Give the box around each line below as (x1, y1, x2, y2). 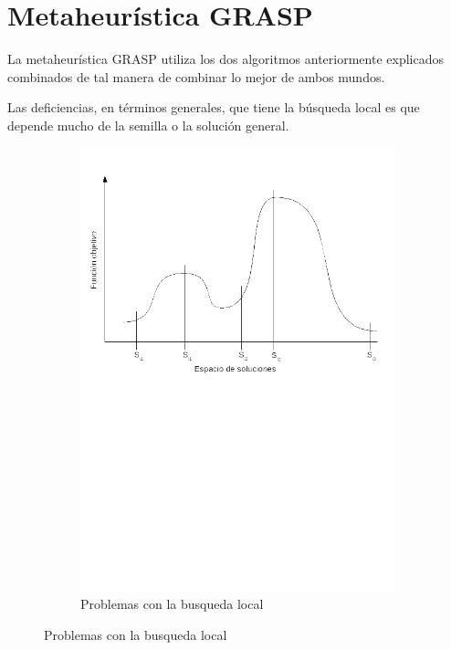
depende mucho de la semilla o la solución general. (7, 115, 289, 134)
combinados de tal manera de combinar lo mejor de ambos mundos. (7, 67, 385, 86)
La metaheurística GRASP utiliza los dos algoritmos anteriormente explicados (7, 49, 444, 68)
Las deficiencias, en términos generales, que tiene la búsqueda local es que (7, 98, 420, 117)
